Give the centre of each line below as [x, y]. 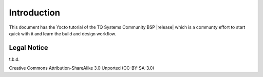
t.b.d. [14, 59]
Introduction [35, 13]
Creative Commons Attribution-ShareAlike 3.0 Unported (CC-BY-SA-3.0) [82, 68]
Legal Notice [28, 48]
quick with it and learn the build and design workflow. [63, 33]
